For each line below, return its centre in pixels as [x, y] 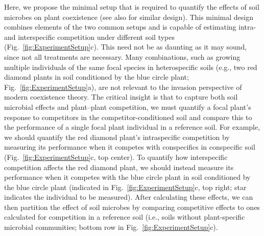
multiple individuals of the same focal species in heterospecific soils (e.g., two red [131, 67]
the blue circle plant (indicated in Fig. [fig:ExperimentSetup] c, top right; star [125, 187]
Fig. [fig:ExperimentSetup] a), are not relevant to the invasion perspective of [123, 87]
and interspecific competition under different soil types [90, 37]
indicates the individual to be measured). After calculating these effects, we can [129, 197]
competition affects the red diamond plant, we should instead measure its [119, 167]
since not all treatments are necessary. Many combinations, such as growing [122, 56]
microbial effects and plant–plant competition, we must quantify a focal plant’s [128, 107]
